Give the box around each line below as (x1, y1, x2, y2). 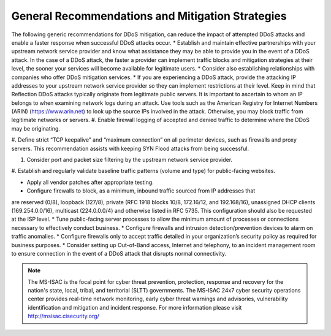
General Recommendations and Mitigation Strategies (11, 9, 287, 23)
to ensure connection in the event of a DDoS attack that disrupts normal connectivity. (11, 250, 227, 257)
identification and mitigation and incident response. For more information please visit (28, 304, 242, 311)
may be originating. (11, 124, 61, 132)
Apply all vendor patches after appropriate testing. (26, 178, 154, 186)
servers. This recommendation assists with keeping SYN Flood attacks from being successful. (11, 145, 249, 152)
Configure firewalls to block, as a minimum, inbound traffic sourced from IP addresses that (26, 187, 256, 194)
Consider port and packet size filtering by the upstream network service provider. (26, 156, 233, 164)
